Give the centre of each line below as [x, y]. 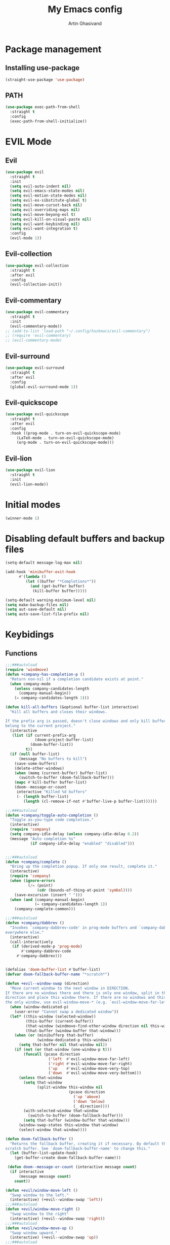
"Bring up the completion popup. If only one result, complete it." [83, 867]
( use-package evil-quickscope [37, 414]
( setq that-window [43, 1083]
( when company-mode [30, 684]
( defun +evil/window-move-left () [42, 1190]
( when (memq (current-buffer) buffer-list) [61, 773]
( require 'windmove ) [27, 670]
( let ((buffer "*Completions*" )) [61, 581]
